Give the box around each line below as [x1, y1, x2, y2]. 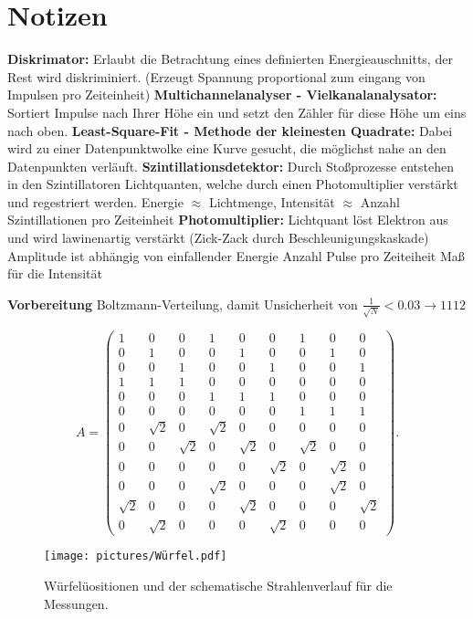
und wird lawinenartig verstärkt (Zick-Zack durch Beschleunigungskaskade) [7, 228, 429, 247]
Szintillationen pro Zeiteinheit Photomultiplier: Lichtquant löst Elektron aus [7, 210, 448, 229]
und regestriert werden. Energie [7, 192, 184, 211]
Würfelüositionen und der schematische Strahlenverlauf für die [44, 575, 393, 594]
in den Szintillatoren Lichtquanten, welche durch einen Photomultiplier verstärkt [7, 174, 458, 194]
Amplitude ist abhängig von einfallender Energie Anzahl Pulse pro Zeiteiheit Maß [7, 246, 465, 265]
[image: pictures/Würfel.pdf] [44, 550, 227, 563]
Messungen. [44, 593, 109, 613]
